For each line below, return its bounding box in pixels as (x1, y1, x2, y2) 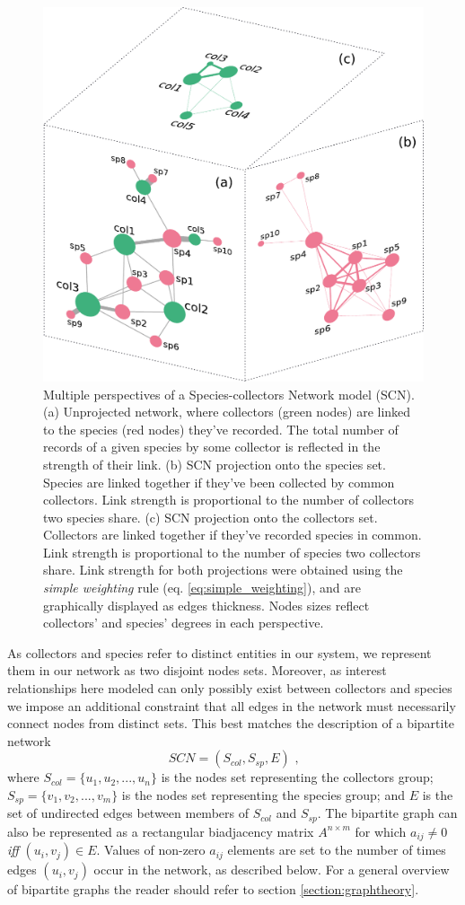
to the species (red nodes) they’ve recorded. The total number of (43, 419, 399, 438)
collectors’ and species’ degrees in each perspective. (43, 613, 324, 632)
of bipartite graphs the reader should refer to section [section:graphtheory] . (7, 880, 419, 899)
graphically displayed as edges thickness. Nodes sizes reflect (43, 595, 370, 614)
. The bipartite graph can (317, 804, 458, 822)
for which (355, 822, 407, 840)
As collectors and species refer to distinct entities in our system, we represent (7, 643, 432, 662)
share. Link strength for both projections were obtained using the (43, 560, 403, 579)
